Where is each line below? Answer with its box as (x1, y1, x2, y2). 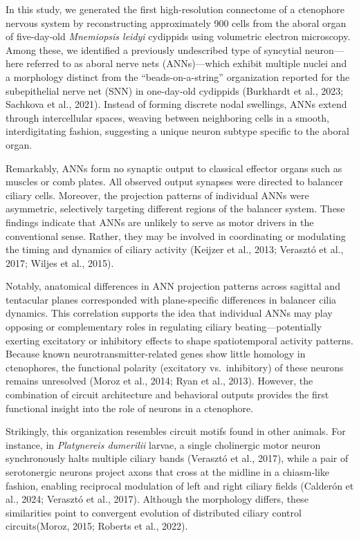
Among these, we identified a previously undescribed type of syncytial (6, 42, 302, 57)
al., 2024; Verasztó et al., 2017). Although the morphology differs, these (6, 492, 309, 506)
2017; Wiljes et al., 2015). (6, 255, 114, 270)
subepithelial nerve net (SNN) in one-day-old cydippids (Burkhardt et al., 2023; (6, 83, 344, 98)
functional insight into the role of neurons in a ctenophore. (6, 400, 254, 415)
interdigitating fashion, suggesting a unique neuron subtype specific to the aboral (6, 124, 349, 138)
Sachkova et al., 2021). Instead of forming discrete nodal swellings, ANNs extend (6, 97, 347, 111)
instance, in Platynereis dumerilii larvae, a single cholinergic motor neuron (6, 437, 321, 452)
